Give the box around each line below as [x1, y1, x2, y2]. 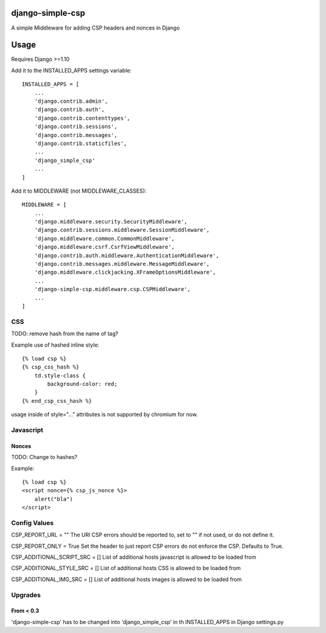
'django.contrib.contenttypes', [34, 115, 130, 121]
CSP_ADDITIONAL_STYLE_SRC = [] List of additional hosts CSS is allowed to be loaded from [11, 565, 241, 572]
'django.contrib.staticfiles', [34, 140, 127, 147]
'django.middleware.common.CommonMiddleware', [34, 235, 175, 242]
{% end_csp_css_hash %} [22, 397, 92, 404]
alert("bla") [34, 495, 73, 503]
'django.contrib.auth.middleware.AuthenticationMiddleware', [34, 252, 220, 259]
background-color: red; [47, 381, 118, 388]
